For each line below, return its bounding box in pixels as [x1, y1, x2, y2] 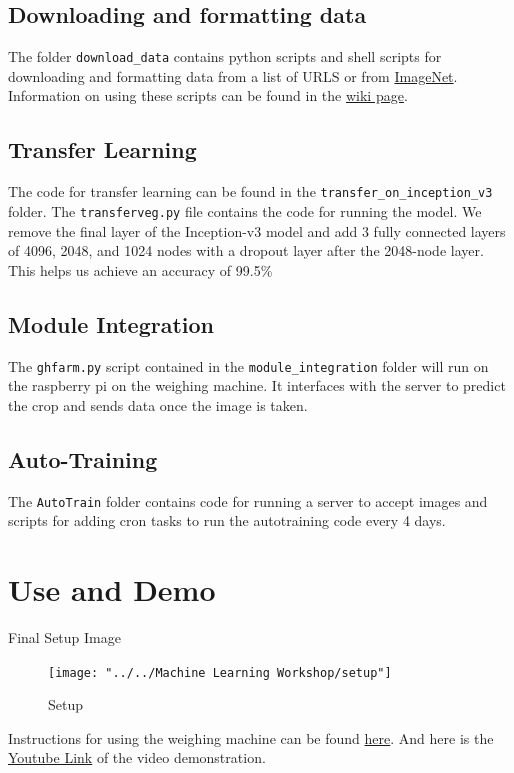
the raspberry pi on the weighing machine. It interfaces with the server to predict [8, 375, 506, 396]
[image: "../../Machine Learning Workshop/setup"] [48, 665, 392, 680]
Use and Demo [8, 569, 216, 610]
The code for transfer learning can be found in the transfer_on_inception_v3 [8, 181, 493, 202]
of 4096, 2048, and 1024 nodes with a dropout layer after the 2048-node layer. [8, 240, 484, 261]
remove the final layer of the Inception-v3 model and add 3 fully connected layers [8, 220, 506, 241]
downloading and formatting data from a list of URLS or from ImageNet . [8, 65, 458, 86]
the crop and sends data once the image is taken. [8, 394, 308, 415]
